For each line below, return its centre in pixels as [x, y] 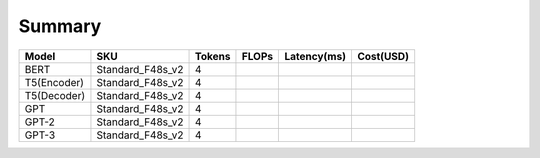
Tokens [213, 56]
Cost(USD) [383, 56]
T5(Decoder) [54, 95]
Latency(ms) [315, 56]
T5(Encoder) [54, 82]
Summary [60, 26]
